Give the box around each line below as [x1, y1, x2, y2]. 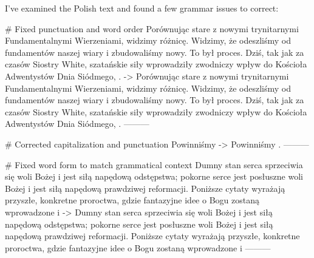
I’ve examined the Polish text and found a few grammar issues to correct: [5, 2, 279, 14]
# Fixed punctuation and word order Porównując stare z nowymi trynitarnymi [5, 22, 299, 35]
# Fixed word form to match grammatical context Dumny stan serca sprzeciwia [5, 158, 303, 171]
